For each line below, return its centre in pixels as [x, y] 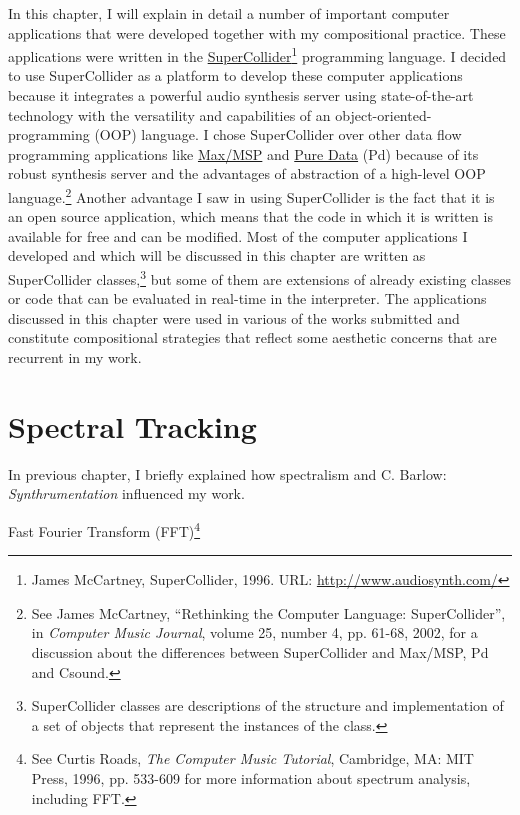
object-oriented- [383, 114]
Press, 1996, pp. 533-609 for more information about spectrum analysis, [251, 777]
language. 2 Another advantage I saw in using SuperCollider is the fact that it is [251, 195]
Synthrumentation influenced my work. [126, 493]
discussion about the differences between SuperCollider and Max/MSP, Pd [260, 652]
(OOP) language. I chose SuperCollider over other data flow [278, 134]
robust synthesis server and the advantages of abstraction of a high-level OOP [247, 173]
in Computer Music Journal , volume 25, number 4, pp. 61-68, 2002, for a [254, 632]
